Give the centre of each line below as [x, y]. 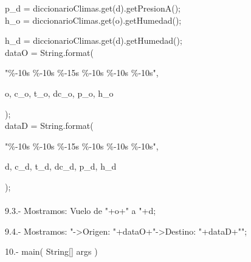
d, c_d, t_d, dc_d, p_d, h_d [61, 166]
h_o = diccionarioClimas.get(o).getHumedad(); [93, 20]
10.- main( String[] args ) [51, 251]
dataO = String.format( [49, 52]
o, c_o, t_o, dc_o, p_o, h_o [59, 93]
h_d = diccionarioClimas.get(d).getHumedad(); [94, 40]
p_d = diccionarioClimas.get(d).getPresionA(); [93, 8]
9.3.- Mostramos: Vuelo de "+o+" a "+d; [81, 211]
